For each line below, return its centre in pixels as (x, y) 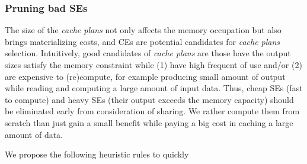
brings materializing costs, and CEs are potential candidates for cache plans (143, 41)
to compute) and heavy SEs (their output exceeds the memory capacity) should (149, 99)
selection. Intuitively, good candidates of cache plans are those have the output (148, 53)
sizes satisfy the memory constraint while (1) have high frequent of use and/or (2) (153, 65)
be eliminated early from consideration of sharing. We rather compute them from (152, 111)
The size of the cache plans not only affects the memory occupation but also (143, 30)
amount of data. (34, 134)
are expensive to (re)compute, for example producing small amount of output (145, 76)
